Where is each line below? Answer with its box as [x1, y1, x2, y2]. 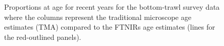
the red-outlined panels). [4, 31, 82, 42]
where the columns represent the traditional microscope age [4, 11, 192, 22]
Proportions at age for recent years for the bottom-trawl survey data [4, 2, 220, 12]
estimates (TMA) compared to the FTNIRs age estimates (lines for [4, 21, 215, 32]
